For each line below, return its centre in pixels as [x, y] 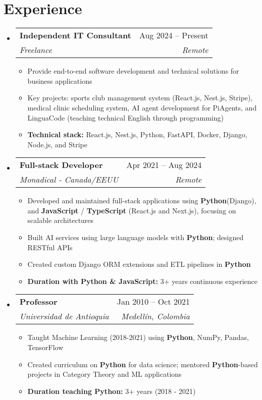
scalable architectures [61, 220]
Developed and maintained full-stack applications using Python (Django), [142, 201]
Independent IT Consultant [75, 35]
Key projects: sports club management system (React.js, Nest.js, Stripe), [140, 98]
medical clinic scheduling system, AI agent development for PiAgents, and [142, 107]
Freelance [36, 50]
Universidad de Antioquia [64, 316]
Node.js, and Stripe [57, 144]
